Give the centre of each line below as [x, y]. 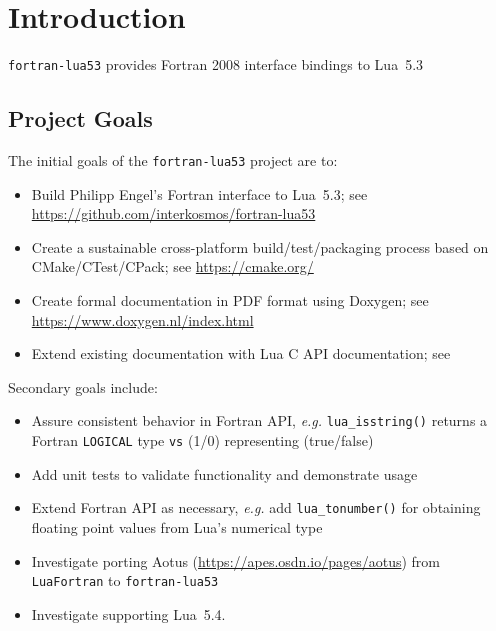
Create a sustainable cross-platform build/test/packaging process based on [260, 246]
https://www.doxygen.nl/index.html [142, 319]
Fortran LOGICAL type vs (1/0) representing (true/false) [202, 440]
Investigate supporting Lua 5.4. [128, 613]
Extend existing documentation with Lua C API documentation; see [241, 353]
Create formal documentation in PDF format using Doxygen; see [230, 300]
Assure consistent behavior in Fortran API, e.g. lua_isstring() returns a [259, 420]
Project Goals [80, 118]
